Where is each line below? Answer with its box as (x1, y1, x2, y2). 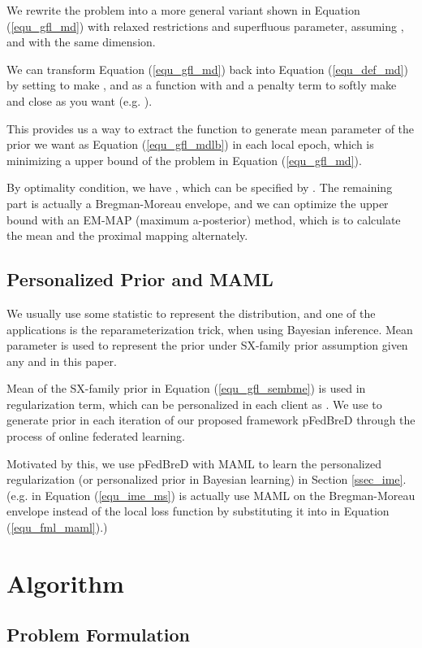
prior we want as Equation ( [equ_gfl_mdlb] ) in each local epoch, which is (6, 136, 374, 153)
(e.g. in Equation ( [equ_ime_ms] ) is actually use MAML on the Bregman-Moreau (6, 486, 416, 503)
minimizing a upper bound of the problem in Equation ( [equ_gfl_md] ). (6, 151, 362, 168)
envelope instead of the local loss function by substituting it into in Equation (6, 502, 390, 520)
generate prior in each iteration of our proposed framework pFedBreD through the (6, 411, 416, 428)
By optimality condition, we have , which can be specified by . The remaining (6, 179, 393, 196)
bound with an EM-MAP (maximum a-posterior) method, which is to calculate (6, 211, 401, 228)
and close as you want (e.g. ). (6, 92, 153, 109)
